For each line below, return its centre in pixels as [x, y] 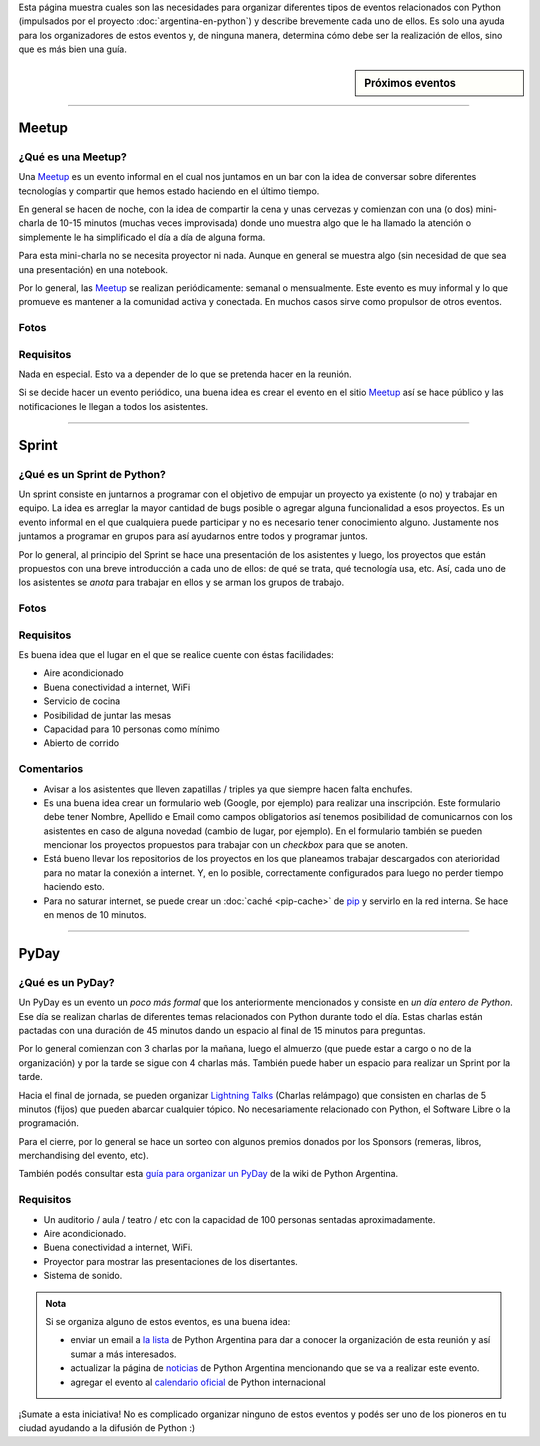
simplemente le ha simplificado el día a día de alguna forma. [142, 237]
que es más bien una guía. [72, 49]
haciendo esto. [74, 887]
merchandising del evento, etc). [83, 1156]
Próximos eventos [410, 83]
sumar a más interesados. [123, 1354]
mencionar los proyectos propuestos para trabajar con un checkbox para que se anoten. [226, 845]
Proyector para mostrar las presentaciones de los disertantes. [171, 1261]
